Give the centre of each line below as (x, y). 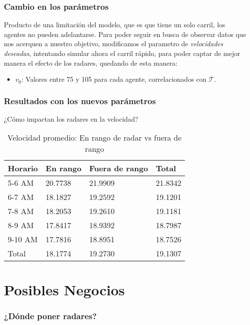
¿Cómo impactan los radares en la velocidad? (71, 119)
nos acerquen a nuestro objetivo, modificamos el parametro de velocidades (114, 44)
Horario (23, 168)
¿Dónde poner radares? (50, 316)
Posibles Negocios (64, 289)
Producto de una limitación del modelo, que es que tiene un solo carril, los (115, 25)
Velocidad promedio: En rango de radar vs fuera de (94, 137)
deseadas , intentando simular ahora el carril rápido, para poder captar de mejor (122, 53)
